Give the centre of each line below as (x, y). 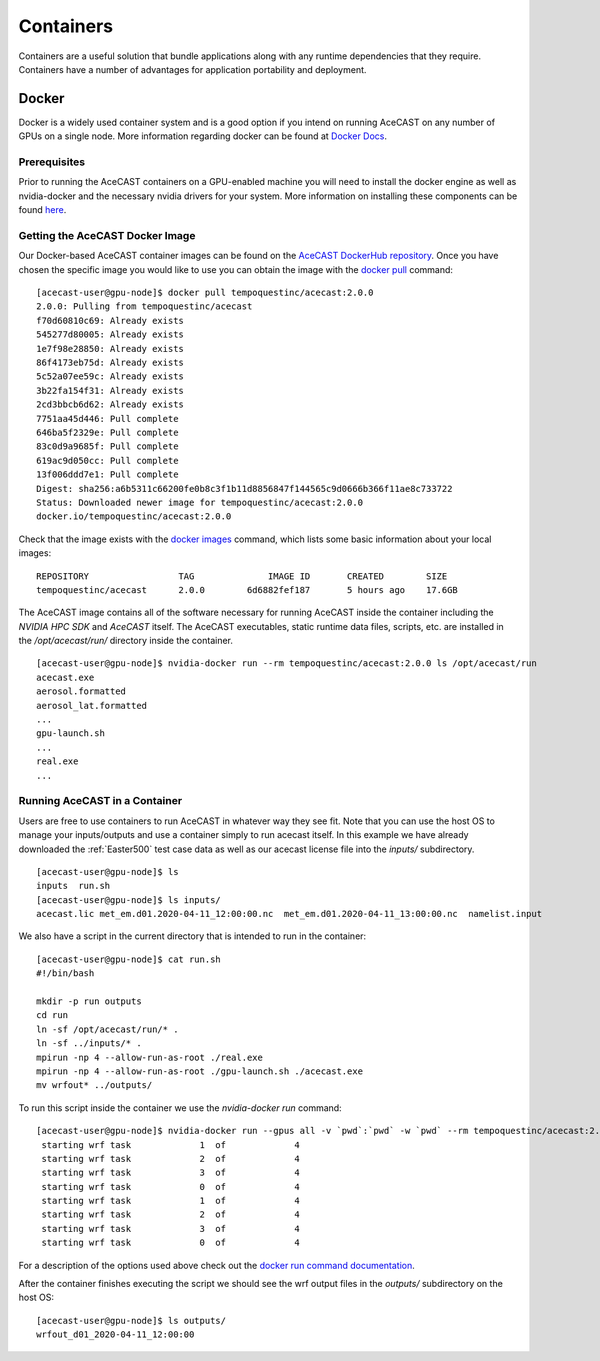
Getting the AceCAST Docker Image (107, 235)
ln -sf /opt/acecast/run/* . (107, 1029)
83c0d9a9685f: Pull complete (107, 446)
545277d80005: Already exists (110, 334)
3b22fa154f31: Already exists (110, 390)
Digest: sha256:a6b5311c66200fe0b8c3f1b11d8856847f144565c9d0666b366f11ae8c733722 (244, 488)
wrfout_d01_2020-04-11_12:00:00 (115, 1334)
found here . (42, 210)
